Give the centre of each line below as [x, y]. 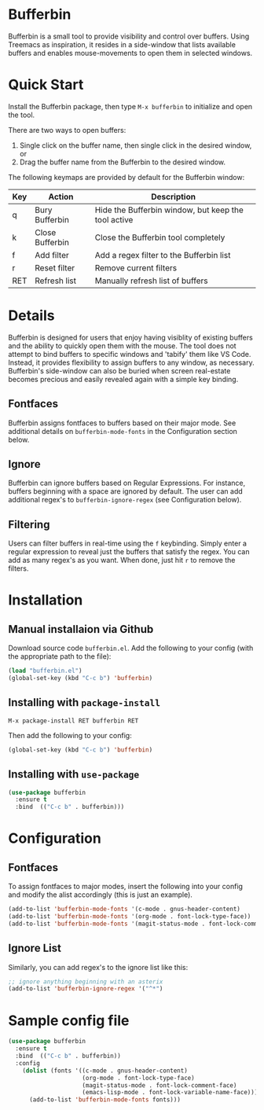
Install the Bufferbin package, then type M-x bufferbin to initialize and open [130, 106]
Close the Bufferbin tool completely [160, 237]
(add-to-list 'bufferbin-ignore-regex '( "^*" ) [86, 989]
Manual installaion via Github [81, 629]
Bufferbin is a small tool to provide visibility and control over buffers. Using [129, 36]
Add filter [52, 255]
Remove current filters [136, 267]
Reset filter [55, 267]
